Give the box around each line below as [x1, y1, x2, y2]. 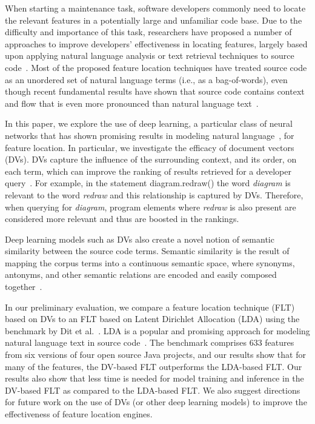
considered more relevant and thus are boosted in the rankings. [5, 212, 239, 225]
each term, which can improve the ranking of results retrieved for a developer [5, 164, 291, 177]
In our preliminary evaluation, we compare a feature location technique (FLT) [5, 300, 295, 313]
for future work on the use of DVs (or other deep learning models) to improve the [5, 395, 307, 408]
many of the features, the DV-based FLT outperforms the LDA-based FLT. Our [5, 360, 302, 372]
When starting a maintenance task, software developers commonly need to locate [5, 2, 306, 14]
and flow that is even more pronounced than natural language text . [5, 96, 259, 109]
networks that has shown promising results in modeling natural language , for [5, 129, 294, 141]
